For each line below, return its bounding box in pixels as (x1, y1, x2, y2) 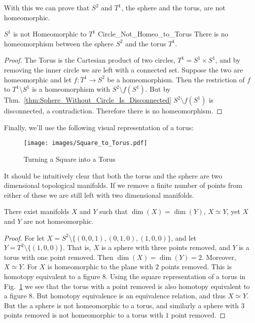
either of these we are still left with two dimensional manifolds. (4, 189, 194, 200)
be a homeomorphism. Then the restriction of (107, 74, 245, 84)
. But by (145, 84, 171, 94)
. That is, (63, 242, 91, 252)
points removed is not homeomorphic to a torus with (4, 310, 163, 320)
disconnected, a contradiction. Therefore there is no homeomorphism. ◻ (4, 106, 222, 116)
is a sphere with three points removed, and (101, 242, 230, 252)
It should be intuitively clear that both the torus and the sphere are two (4, 170, 222, 180)
